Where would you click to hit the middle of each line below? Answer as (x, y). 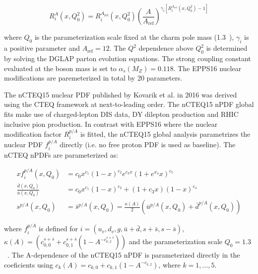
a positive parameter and (42, 48)
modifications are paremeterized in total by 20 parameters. (93, 78)
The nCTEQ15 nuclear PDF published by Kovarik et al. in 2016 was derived (121, 94)
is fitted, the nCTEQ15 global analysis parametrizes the (165, 134)
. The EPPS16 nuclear (207, 68)
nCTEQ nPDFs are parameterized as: (61, 154)
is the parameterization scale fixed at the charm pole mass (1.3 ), (134, 37)
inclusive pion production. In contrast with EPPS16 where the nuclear (111, 124)
